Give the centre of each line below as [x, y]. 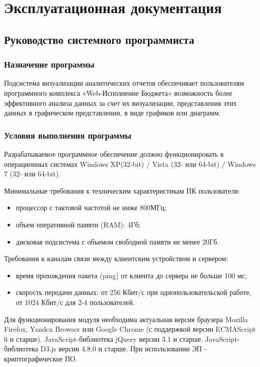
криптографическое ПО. [41, 358]
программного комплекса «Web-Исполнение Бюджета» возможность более [118, 93]
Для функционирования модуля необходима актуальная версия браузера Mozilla [126, 319]
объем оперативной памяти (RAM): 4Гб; [78, 224]
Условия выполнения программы [68, 135]
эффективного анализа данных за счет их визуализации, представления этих [120, 103]
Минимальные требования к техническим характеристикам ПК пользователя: [122, 190]
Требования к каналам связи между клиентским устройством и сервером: [116, 258]
